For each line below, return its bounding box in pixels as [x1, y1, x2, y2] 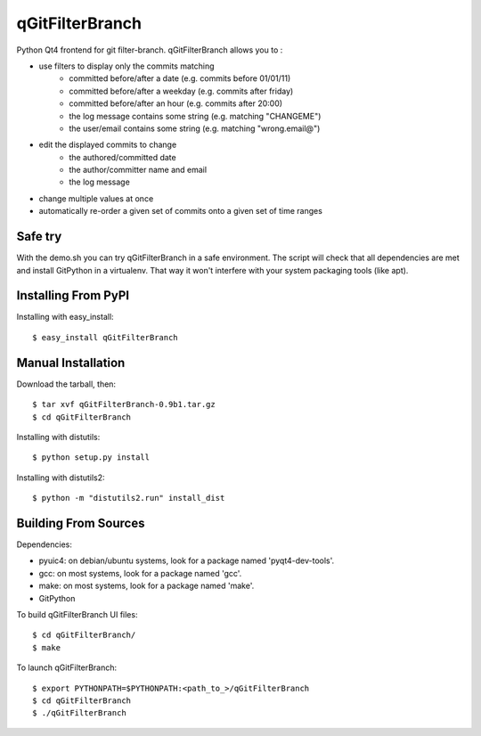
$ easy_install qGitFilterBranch [32, 332, 178, 342]
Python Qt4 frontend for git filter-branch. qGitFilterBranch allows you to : [16, 45, 283, 55]
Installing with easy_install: [16, 312, 115, 323]
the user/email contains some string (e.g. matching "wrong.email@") [69, 123, 321, 134]
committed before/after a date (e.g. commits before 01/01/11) [69, 73, 291, 84]
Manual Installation [16, 355, 126, 370]
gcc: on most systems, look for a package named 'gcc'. [38, 568, 242, 578]
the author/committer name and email [69, 165, 208, 176]
